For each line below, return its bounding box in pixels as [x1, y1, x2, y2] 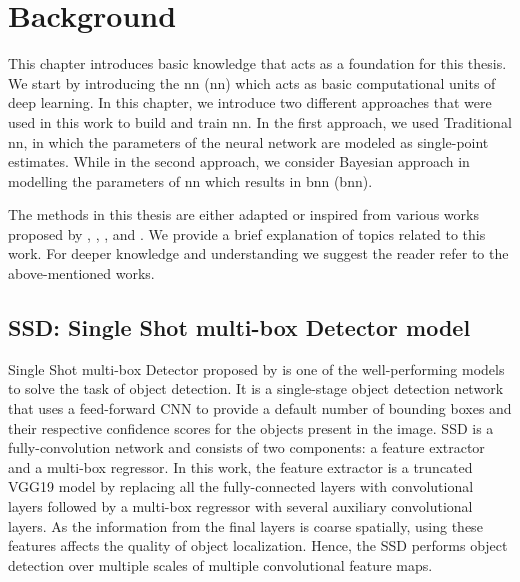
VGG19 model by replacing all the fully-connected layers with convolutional [8, 476, 474, 497]
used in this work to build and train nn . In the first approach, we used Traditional [8, 111, 512, 132]
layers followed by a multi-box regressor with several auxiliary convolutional [8, 496, 473, 517]
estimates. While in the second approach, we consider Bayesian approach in [8, 151, 470, 172]
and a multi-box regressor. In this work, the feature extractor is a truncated [8, 456, 473, 477]
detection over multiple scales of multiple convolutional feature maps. [8, 554, 433, 575]
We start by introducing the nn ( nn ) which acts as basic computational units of [8, 72, 496, 93]
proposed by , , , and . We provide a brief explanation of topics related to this [8, 223, 486, 244]
